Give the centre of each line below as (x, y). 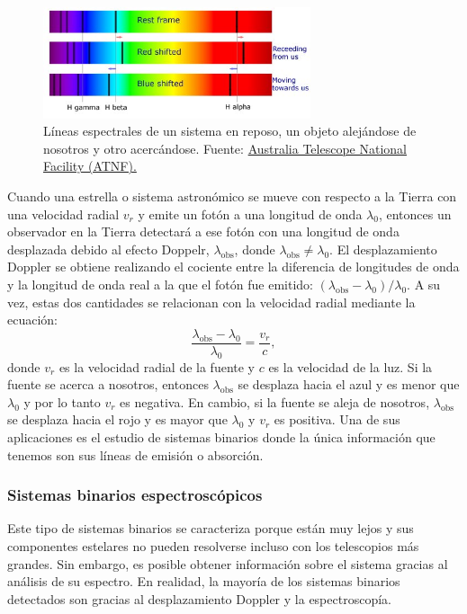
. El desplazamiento (383, 249)
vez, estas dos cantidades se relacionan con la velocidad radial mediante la (211, 302)
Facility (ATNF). (90, 166)
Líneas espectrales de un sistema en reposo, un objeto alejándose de (230, 131)
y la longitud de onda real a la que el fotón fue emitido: (160, 284)
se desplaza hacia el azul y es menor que (349, 384)
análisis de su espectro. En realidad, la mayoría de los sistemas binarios (204, 581)
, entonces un (415, 214)
